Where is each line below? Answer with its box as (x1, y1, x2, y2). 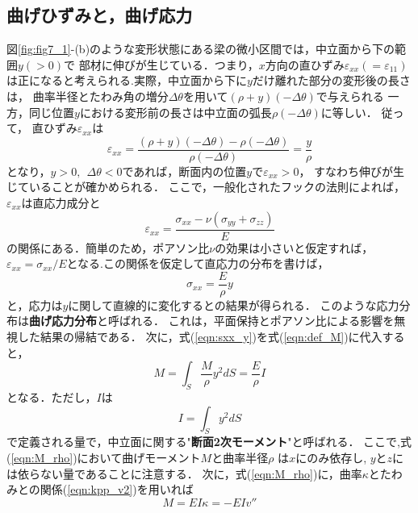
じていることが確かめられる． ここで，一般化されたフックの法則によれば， (6, 178, 406, 195)
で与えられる (316, 87, 384, 104)
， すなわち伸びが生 (299, 162, 405, 179)
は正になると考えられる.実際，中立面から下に (6, 72, 247, 89)
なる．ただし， (17, 389, 97, 406)
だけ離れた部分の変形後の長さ (252, 72, 411, 89)
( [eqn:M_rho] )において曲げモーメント (6, 449, 201, 466)
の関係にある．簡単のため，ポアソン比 (6, 239, 210, 256)
